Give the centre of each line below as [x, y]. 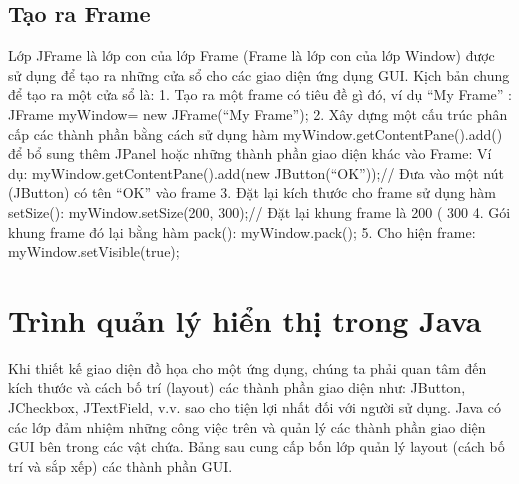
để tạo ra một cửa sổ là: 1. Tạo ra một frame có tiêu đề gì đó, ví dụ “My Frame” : [260, 94]
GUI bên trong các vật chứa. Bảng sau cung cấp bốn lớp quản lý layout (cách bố [256, 446]
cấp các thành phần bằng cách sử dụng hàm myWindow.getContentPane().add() [255, 133]
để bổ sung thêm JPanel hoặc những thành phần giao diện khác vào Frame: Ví [250, 153]
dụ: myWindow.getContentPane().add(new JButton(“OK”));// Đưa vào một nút [256, 172]
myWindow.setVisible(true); [94, 251]
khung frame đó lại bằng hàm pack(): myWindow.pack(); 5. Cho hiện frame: [242, 231]
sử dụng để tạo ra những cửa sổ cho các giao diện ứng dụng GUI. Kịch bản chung [259, 74]
